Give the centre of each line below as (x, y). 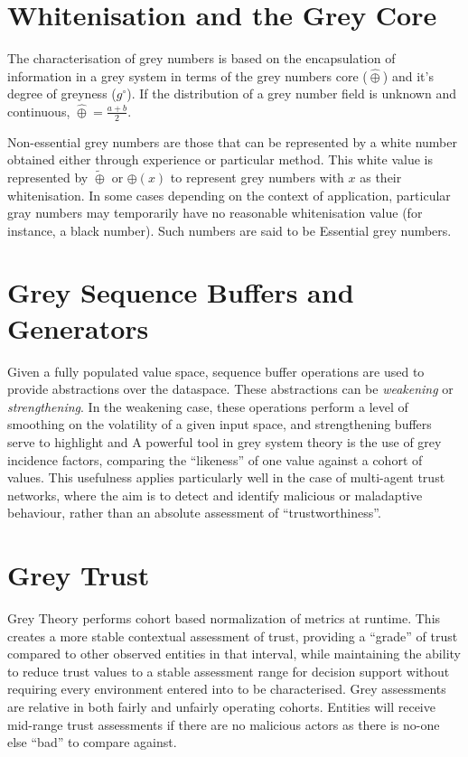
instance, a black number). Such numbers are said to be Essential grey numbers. (229, 230)
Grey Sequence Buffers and (181, 292)
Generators (78, 327)
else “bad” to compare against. (92, 742)
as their (381, 177)
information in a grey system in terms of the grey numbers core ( (187, 75)
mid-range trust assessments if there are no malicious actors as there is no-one (224, 724)
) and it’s (408, 75)
